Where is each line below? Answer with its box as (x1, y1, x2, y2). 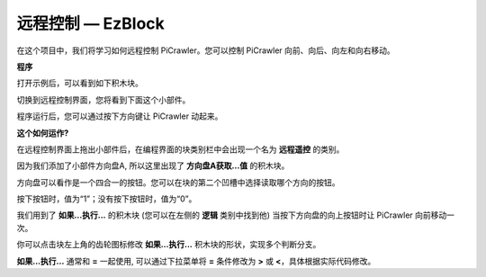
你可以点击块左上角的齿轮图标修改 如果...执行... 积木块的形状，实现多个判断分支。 (16, 239, 321, 250)
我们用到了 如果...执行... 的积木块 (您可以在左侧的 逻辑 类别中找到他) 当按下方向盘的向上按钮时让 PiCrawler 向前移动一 (16, 210, 454, 220)
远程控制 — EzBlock (16, 13, 166, 33)
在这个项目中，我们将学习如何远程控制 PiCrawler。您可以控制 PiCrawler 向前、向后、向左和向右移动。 (16, 45, 395, 56)
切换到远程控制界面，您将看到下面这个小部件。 (16, 94, 191, 105)
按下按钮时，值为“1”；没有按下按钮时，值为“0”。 (16, 193, 197, 204)
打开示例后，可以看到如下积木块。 (16, 77, 143, 89)
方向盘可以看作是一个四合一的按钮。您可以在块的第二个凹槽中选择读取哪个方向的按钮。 (16, 176, 340, 188)
